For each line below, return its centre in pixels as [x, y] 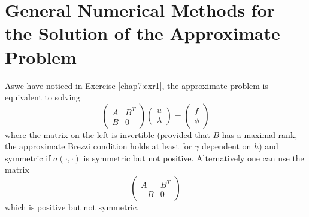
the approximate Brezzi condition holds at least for [99, 146]
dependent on [226, 146]
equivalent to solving [43, 97]
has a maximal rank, [260, 134]
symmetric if [28, 158]
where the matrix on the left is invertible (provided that [107, 134]
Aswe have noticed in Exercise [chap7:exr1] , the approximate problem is [137, 85]
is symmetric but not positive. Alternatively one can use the [194, 158]
